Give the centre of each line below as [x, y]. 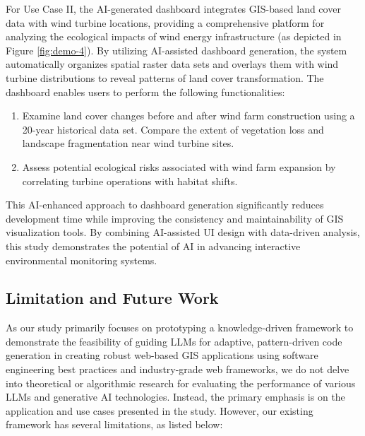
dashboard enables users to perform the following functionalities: [145, 92]
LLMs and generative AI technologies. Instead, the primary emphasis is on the [175, 397]
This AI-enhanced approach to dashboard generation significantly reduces [165, 205]
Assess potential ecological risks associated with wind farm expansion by [179, 166]
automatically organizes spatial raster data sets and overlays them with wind [172, 64]
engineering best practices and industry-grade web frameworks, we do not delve [178, 369]
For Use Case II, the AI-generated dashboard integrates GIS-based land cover [173, 8]
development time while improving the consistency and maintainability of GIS [175, 218]
